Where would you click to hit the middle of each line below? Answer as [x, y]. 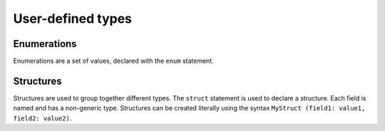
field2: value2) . [42, 118]
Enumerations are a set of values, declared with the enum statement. [113, 61]
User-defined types [72, 19]
